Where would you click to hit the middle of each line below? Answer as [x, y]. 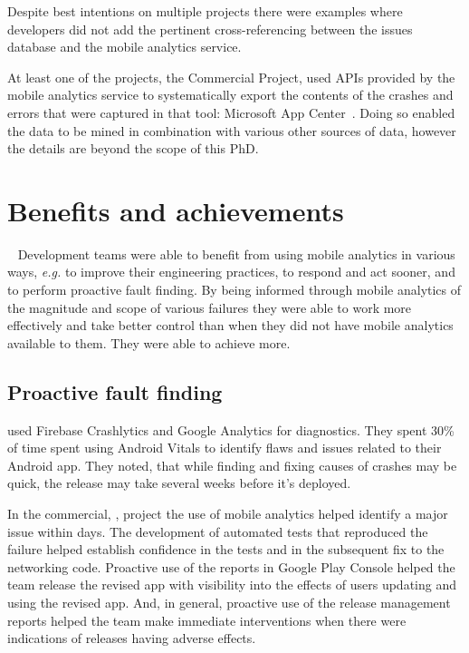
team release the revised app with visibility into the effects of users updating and [232, 585]
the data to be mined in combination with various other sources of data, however [232, 130]
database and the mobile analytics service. [124, 47]
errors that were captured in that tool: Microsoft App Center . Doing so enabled [231, 112]
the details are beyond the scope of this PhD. [133, 148]
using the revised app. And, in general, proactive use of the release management [229, 602]
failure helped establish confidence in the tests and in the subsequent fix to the [226, 549]
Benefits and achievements [176, 210]
